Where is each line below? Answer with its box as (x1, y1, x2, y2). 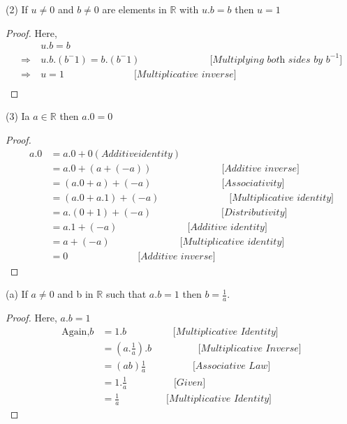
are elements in (102, 2, 167, 16)
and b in (57, 287, 94, 301)
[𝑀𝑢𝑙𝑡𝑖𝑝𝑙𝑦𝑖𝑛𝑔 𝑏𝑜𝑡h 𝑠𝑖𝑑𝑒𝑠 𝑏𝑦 (209, 54, 323, 65)
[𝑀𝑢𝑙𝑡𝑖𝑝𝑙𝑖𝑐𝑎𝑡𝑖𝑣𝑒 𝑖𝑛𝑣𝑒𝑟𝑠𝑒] (133, 69, 237, 79)
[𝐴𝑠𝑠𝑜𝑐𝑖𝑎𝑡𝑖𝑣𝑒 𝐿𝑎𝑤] (192, 361, 271, 372)
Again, (61, 326, 90, 337)
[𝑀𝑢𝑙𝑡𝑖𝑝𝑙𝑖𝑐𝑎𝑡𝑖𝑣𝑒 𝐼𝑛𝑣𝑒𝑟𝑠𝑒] (198, 343, 302, 354)
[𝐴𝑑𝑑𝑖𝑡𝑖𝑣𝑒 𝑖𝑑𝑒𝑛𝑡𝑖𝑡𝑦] (187, 222, 267, 232)
